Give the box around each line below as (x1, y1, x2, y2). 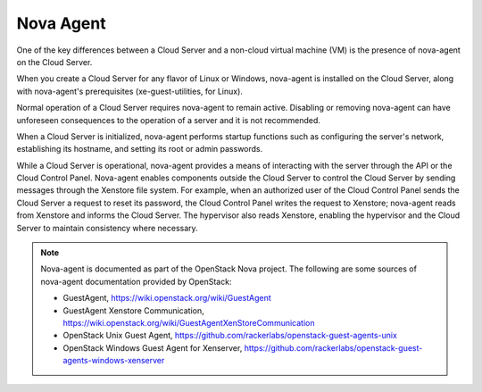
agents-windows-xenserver (62, 355, 165, 366)
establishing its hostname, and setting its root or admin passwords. (16, 144, 263, 154)
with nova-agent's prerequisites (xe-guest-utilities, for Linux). (16, 86, 243, 96)
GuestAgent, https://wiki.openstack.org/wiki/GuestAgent (62, 293, 271, 304)
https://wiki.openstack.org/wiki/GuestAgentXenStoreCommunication (62, 317, 315, 328)
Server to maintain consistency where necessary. (16, 222, 198, 233)
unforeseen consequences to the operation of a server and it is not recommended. (16, 114, 321, 125)
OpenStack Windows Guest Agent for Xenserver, (62, 342, 243, 353)
